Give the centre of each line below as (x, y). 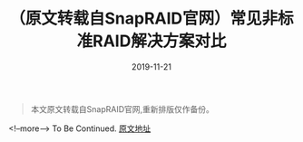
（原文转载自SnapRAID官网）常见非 (144, 19)
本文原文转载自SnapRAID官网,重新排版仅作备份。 (122, 109)
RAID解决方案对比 (160, 41)
